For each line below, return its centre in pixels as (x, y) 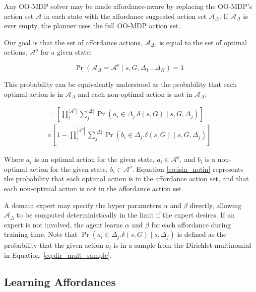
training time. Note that (41, 234)
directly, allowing (216, 205)
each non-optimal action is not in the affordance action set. (94, 188)
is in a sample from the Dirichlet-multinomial (182, 245)
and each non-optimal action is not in (135, 94)
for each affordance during (191, 224)
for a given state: (66, 52)
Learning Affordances (60, 281)
